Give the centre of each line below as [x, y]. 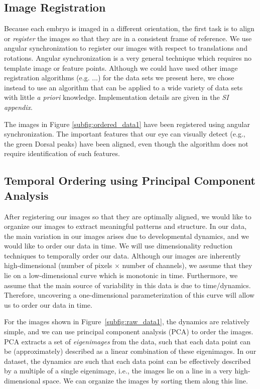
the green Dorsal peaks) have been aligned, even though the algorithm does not [126, 143]
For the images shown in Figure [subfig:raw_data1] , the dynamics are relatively [127, 321]
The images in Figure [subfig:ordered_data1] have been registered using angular [127, 124]
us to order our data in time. [48, 304]
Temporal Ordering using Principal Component [130, 180]
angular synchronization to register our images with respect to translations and [126, 48]
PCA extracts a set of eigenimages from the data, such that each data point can [127, 341]
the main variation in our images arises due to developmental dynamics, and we [127, 236]
